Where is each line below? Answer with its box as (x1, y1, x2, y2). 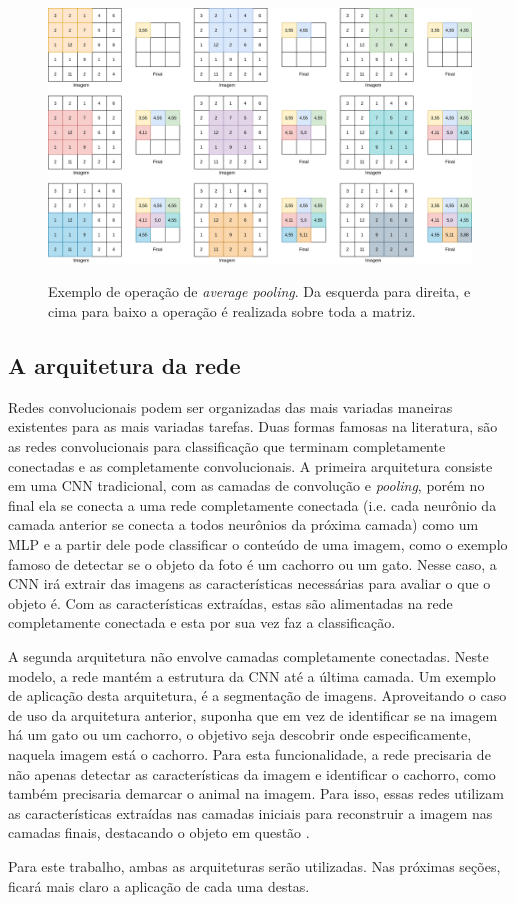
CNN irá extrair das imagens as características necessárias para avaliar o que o (8, 573, 491, 594)
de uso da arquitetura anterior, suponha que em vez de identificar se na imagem (8, 704, 498, 725)
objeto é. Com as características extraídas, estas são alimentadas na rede (8, 592, 453, 613)
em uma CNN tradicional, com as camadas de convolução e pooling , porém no (8, 475, 485, 496)
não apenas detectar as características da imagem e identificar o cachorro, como (8, 763, 496, 784)
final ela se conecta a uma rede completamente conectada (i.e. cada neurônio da (8, 494, 497, 515)
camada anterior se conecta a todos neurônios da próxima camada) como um (8, 514, 479, 535)
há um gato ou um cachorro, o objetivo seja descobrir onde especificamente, (8, 724, 472, 745)
